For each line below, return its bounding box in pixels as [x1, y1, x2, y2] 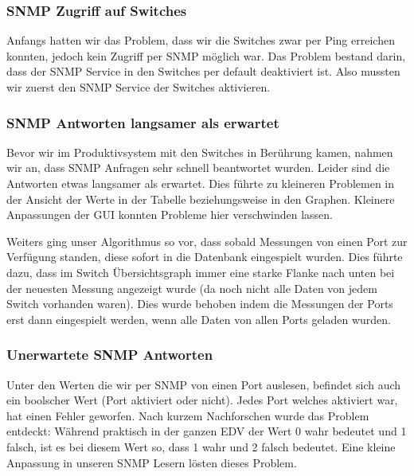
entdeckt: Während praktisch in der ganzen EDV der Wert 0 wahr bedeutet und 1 [6, 423, 407, 439]
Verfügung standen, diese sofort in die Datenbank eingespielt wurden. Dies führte [6, 248, 403, 265]
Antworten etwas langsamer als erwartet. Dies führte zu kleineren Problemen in [6, 175, 395, 191]
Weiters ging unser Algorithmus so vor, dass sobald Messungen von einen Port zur [6, 232, 408, 249]
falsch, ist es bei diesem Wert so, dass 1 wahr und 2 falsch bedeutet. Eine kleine [6, 438, 396, 455]
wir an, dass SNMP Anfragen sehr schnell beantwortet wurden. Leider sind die [6, 159, 390, 176]
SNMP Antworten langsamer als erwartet [6, 112, 279, 132]
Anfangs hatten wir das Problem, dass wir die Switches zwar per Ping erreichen [6, 32, 395, 49]
